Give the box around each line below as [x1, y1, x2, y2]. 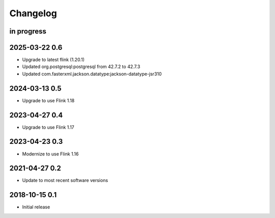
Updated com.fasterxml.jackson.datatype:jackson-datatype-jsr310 [22, 71, 162, 77]
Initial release [22, 204, 50, 210]
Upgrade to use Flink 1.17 [22, 124, 74, 130]
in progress [9, 27, 47, 36]
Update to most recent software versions [22, 177, 108, 183]
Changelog [9, 8, 57, 19]
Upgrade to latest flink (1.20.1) [22, 56, 85, 63]
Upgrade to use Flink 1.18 [22, 97, 75, 104]
